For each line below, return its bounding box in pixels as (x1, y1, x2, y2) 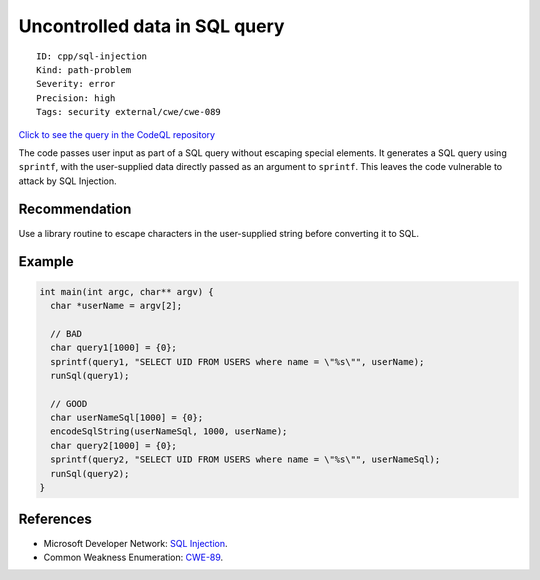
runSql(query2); (50, 468, 130, 479)
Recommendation (18, 201, 132, 218)
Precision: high (36, 92, 116, 104)
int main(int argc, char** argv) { (39, 286, 214, 297)
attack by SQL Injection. (18, 175, 117, 187)
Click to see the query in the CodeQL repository (18, 128, 215, 140)
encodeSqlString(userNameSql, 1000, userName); (50, 426, 288, 437)
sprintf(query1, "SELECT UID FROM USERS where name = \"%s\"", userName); (50, 356, 425, 367)
